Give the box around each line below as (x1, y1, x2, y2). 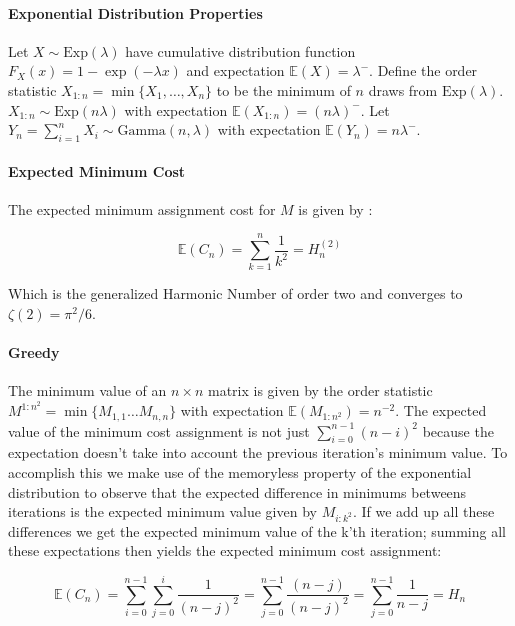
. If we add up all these (352, 501, 495, 522)
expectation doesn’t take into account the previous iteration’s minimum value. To (8, 442, 508, 463)
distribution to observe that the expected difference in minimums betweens (8, 481, 467, 502)
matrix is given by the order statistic (207, 380, 433, 401)
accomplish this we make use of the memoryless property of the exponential (8, 461, 472, 482)
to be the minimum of (216, 79, 351, 100)
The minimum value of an (8, 380, 167, 401)
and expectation (186, 60, 285, 81)
